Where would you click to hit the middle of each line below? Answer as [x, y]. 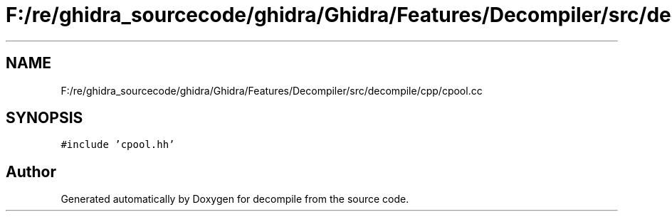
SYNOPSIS [44, 118]
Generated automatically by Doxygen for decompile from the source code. [235, 199]
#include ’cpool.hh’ [118, 145]
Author [31, 171]
